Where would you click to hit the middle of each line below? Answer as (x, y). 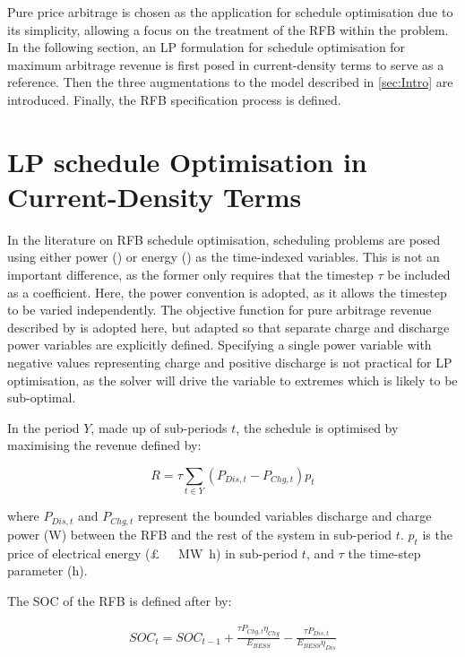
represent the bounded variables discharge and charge (284, 516)
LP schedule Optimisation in (187, 161)
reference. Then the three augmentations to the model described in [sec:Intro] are (230, 82)
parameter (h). (47, 571)
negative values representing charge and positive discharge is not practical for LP (230, 363)
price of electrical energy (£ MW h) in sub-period (153, 553)
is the (437, 534)
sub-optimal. (42, 398)
